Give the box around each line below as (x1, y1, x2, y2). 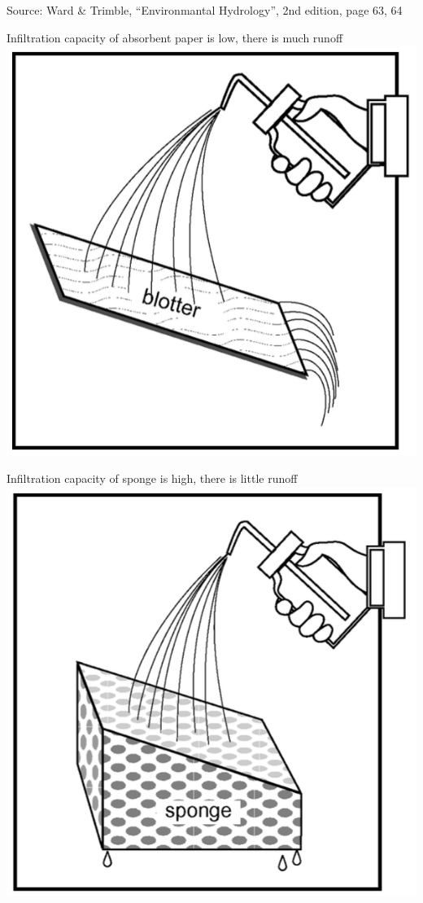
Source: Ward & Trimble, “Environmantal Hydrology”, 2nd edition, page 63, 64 (7, 2, 403, 18)
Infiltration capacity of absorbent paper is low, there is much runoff (7, 28, 343, 46)
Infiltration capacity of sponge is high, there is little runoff (7, 469, 298, 486)
